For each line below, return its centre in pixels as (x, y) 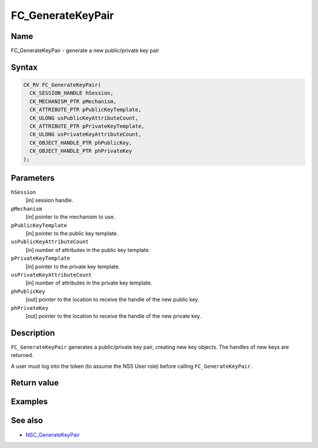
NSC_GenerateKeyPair (52, 434)
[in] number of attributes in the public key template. (88, 250)
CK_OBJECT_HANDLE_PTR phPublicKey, (81, 143)
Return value (35, 383)
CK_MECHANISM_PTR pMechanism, (73, 101)
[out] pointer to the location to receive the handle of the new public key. (112, 300)
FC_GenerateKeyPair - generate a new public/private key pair (85, 51)
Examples (29, 402)
